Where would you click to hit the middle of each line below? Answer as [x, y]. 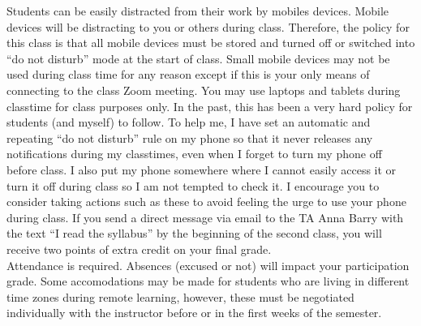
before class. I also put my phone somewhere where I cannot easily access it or [202, 169]
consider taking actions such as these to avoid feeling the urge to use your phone [206, 202]
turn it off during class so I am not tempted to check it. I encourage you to [193, 185]
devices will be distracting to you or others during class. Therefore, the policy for [208, 26]
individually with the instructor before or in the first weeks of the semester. [194, 313]
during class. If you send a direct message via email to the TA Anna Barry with [205, 217]
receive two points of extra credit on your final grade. [139, 249]
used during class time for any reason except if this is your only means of [188, 74]
